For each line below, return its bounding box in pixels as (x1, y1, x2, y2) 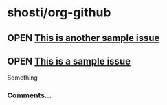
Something (7, 73, 38, 82)
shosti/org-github (7, 5, 111, 21)
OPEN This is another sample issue (7, 32, 160, 44)
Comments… (7, 91, 52, 100)
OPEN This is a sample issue (7, 55, 131, 67)
